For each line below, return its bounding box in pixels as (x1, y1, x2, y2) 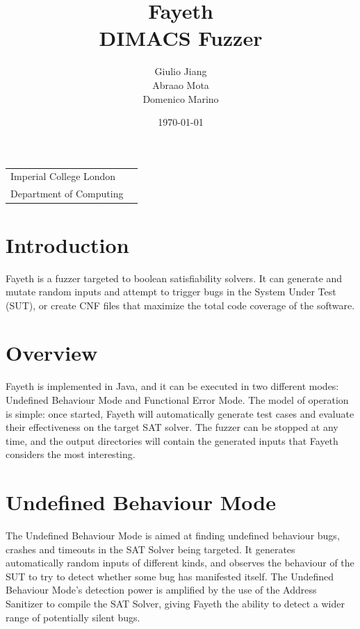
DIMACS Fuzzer (99, 24, 263, 52)
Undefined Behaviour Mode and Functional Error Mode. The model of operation (6, 393, 349, 407)
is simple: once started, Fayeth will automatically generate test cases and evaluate (6, 406, 354, 420)
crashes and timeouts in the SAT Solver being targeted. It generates (6, 541, 295, 556)
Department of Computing (10, 186, 124, 201)
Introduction (6, 230, 129, 259)
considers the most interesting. (6, 447, 136, 461)
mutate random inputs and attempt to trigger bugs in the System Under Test (6, 284, 336, 299)
